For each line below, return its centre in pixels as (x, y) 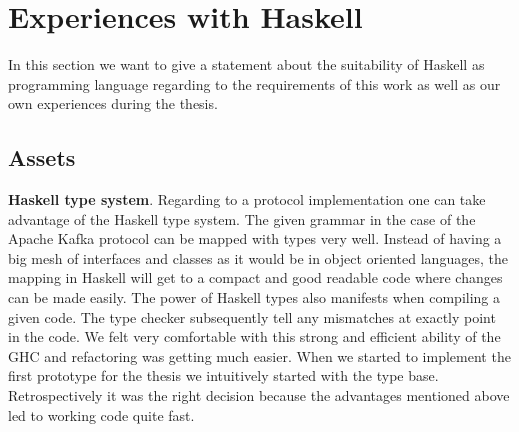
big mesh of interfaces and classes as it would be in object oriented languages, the (258, 257)
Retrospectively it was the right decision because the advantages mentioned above (259, 395)
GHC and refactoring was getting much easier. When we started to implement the (259, 355)
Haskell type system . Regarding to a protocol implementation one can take (247, 199)
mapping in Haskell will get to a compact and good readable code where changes (255, 277)
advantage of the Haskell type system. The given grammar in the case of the (242, 218)
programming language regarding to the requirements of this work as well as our (254, 83)
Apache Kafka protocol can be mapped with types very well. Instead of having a (255, 238)
